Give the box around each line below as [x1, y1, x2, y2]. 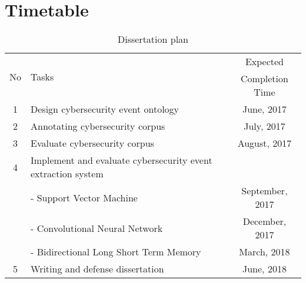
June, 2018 [242, 262, 287, 276]
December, [242, 214, 287, 228]
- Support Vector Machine [31, 190, 138, 204]
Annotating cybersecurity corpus [31, 119, 165, 133]
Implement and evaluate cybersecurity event [31, 153, 212, 167]
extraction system [31, 167, 104, 181]
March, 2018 [239, 245, 290, 259]
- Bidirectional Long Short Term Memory [31, 245, 201, 259]
